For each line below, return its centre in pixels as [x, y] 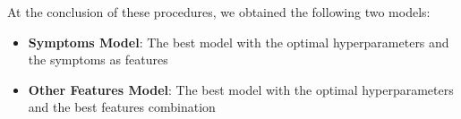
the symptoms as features [98, 59]
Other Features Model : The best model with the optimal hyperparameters [241, 89]
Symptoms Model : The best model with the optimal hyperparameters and [239, 42]
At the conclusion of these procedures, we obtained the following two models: [219, 12]
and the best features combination [122, 107]
